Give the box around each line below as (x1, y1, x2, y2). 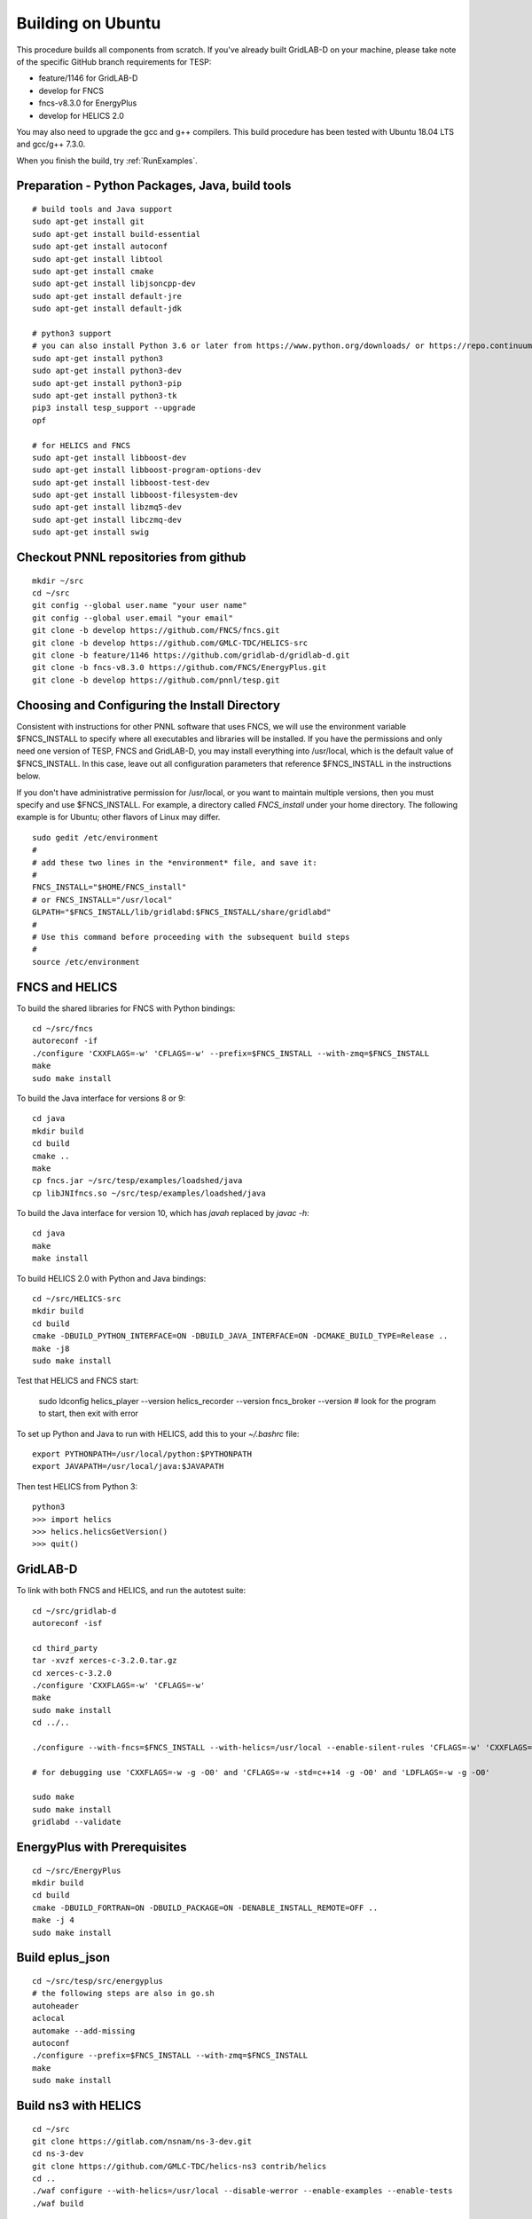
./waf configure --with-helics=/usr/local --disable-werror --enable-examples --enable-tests (32, 2186, 453, 2196)
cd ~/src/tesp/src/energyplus (32, 1976, 164, 1986)
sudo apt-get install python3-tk (32, 391, 177, 400)
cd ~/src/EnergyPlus (32, 1865, 121, 1875)
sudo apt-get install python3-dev (32, 366, 182, 376)
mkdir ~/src (32, 575, 84, 586)
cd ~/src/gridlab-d (32, 1606, 117, 1615)
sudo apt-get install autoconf (32, 241, 168, 252)
